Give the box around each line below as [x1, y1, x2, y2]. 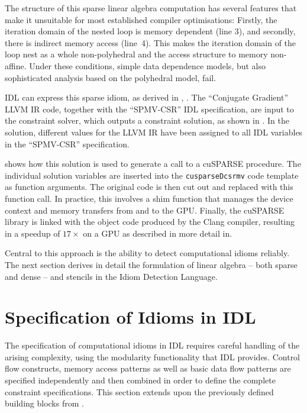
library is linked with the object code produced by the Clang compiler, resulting [5, 215, 295, 228]
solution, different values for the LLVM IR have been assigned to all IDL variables [5, 125, 303, 138]
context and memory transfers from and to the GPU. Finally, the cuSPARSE [5, 204, 285, 216]
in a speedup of [5, 227, 60, 239]
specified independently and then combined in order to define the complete [5, 374, 276, 386]
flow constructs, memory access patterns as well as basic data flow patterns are [5, 362, 291, 375]
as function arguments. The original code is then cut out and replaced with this [5, 180, 293, 193]
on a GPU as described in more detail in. [83, 227, 232, 239]
